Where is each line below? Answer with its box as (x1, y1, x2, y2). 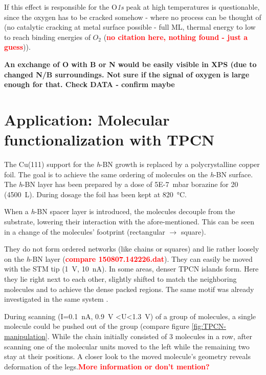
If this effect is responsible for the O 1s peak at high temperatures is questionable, (4, 2, 260, 12)
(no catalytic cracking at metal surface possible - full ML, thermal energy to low (4, 22, 256, 32)
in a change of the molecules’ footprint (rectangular (4, 226, 165, 237)
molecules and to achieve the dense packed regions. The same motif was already (4, 283, 254, 294)
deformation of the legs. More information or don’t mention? (4, 361, 210, 371)
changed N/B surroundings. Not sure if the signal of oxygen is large (4, 69, 250, 79)
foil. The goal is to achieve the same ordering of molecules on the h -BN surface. (4, 169, 253, 179)
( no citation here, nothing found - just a (103, 31, 248, 42)
